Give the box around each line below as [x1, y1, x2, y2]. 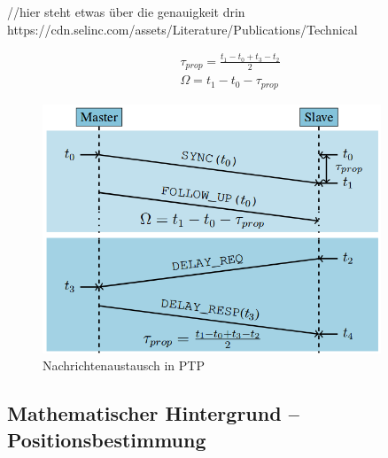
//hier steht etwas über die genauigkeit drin [7, 3, 245, 20]
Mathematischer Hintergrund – [7, 400, 299, 427]
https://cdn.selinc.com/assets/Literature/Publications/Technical [7, 19, 358, 38]
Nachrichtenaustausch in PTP [43, 356, 205, 375]
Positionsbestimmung [7, 425, 206, 453]
